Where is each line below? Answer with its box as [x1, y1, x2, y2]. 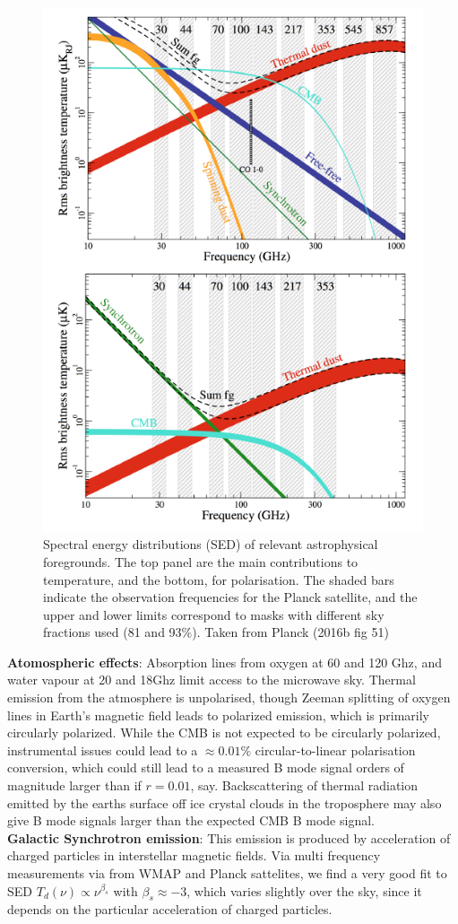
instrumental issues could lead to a [7, 740, 198, 759]
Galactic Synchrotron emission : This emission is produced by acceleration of [7, 828, 451, 847]
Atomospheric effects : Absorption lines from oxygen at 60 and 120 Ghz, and [7, 652, 442, 671]
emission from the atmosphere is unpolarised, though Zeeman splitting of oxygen [7, 688, 451, 707]
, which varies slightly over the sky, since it [186, 881, 422, 900]
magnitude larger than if [7, 776, 142, 795]
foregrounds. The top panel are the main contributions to [43, 552, 359, 571]
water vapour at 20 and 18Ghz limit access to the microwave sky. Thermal [7, 670, 416, 689]
